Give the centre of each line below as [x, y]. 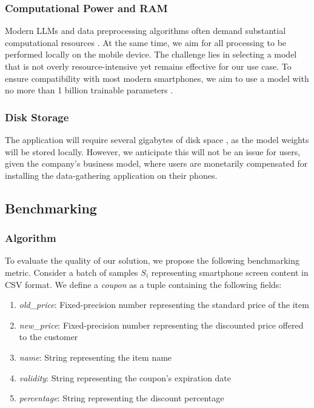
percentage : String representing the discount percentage [122, 398]
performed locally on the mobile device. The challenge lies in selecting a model [151, 54]
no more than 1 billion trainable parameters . [89, 90]
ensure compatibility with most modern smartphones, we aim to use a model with [157, 78]
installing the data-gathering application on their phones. [111, 175]
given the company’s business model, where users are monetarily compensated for [156, 163]
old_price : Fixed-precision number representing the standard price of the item [164, 305]
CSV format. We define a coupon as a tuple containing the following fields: [143, 284]
